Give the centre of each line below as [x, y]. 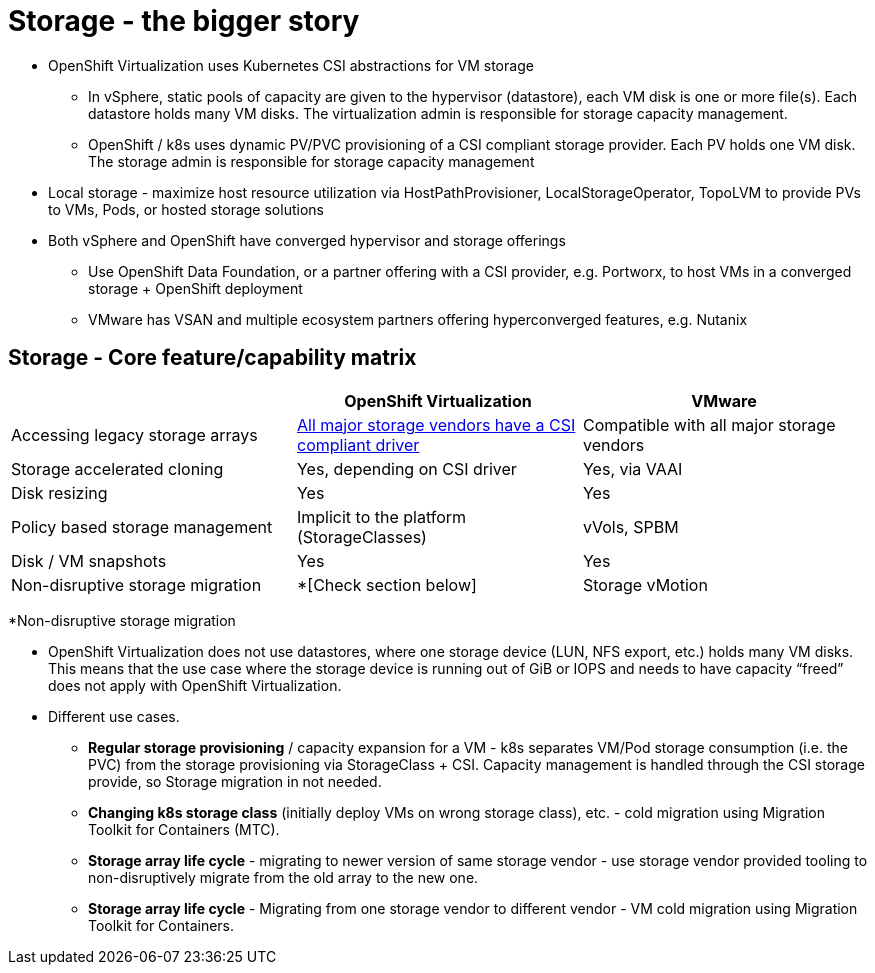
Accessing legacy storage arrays [134, 434]
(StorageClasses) [361, 536]
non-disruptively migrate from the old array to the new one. [283, 877]
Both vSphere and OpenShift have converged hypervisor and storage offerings [307, 240]
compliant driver [358, 444]
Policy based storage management [142, 526]
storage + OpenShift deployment [195, 288]
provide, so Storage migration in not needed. [235, 781]
